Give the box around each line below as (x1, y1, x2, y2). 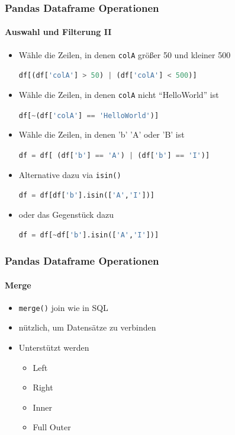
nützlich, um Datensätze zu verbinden (18, 321, 156, 334)
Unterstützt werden (18, 341, 89, 353)
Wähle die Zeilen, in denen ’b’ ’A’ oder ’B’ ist (18, 128, 185, 141)
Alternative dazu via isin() (18, 168, 121, 180)
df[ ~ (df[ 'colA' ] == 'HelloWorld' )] (18, 111, 159, 120)
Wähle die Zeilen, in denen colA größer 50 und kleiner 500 (18, 48, 231, 61)
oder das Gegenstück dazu (18, 208, 114, 220)
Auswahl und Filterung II (5, 26, 112, 38)
